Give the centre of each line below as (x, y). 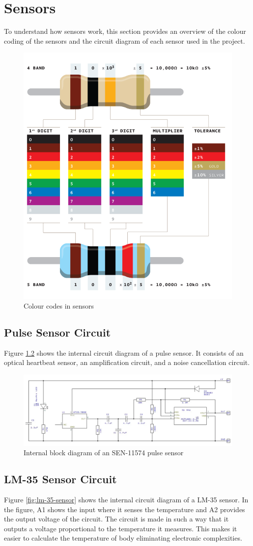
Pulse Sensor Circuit (57, 332)
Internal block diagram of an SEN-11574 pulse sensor (104, 453)
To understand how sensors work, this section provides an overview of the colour (125, 31)
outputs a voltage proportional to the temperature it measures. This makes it (121, 528)
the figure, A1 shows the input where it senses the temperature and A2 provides (125, 509)
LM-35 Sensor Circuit (60, 479)
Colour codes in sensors (59, 305)
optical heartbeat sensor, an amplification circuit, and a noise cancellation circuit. (127, 362)
